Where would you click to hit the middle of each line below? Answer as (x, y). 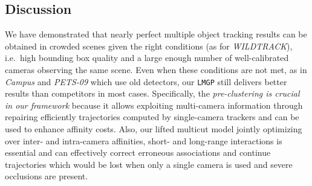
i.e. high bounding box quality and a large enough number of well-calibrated (147, 58)
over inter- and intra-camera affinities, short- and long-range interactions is (144, 140)
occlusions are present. (47, 176)
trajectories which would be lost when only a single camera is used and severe (149, 164)
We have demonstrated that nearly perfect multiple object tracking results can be (156, 34)
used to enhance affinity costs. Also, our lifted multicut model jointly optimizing (154, 129)
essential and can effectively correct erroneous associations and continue (138, 152)
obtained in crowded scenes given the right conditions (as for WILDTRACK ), (149, 46)
